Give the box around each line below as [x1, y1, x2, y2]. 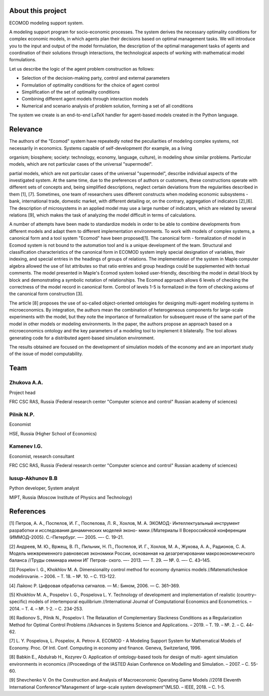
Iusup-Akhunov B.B [9, 475, 58, 482]
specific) [9, 598, 27, 604]
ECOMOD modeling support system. [9, 20, 84, 26]
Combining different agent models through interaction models [21, 96, 148, 102]
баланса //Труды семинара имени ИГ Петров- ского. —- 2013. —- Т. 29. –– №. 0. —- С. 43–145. [9, 557, 211, 563]
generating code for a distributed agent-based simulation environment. [9, 335, 155, 341]
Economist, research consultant [9, 453, 75, 459]
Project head [9, 390, 36, 396]
